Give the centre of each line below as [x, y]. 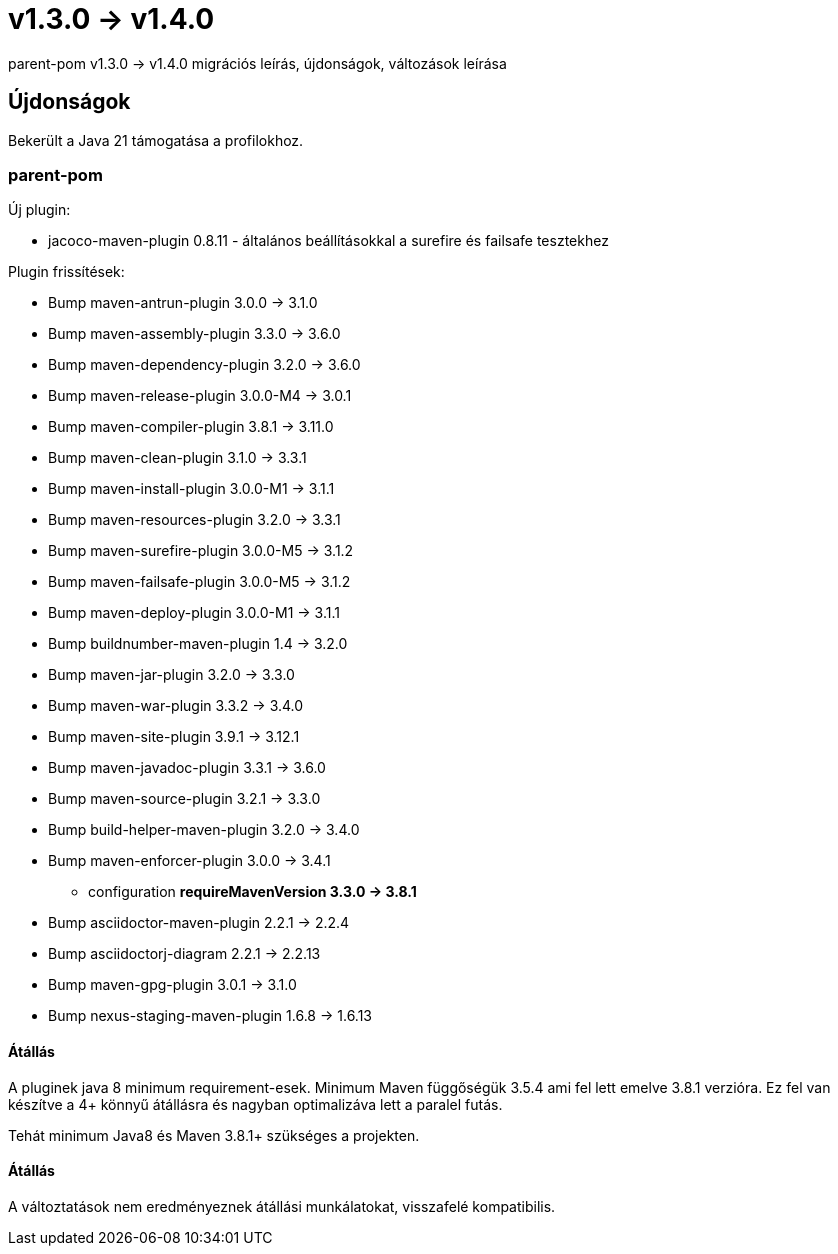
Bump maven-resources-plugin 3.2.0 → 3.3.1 [194, 520]
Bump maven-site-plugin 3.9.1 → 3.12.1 [174, 737]
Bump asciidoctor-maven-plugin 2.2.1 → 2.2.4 [199, 923]
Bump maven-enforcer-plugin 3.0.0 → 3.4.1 [189, 861]
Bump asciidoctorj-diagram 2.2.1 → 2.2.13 [184, 954]
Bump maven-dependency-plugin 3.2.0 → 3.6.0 [204, 365]
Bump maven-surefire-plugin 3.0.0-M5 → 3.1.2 [201, 551]
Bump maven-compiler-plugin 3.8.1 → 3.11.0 [191, 427]
